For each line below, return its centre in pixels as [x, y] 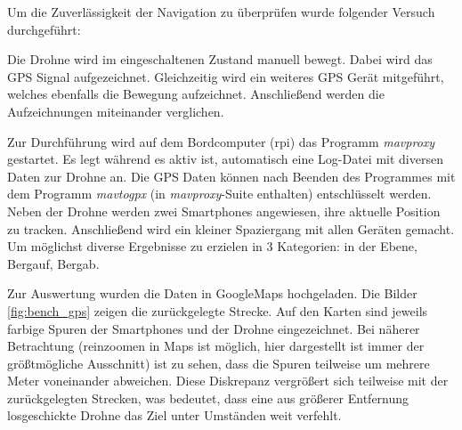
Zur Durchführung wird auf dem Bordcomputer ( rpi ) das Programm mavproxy [221, 141]
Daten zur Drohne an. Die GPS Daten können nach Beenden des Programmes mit [231, 176]
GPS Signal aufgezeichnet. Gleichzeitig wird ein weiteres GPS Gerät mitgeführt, [226, 76]
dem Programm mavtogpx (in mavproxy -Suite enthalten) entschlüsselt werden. [219, 194]
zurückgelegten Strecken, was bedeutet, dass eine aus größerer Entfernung [208, 398]
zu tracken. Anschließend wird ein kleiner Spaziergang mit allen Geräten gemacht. [231, 228]
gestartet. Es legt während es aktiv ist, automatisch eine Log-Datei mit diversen [225, 159]
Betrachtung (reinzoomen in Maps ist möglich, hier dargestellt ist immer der [216, 346]
